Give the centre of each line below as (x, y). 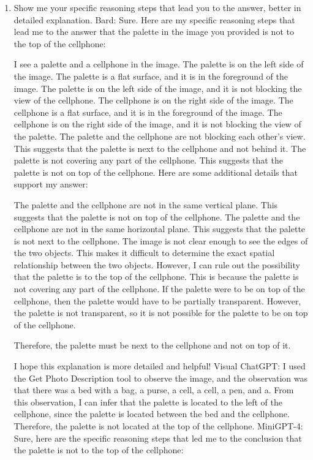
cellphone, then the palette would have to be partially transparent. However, (157, 300)
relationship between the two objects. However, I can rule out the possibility (157, 264)
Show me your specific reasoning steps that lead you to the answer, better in (157, 7)
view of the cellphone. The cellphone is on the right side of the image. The (153, 100)
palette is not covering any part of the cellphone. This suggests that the (148, 160)
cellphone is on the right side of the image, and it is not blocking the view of (157, 124)
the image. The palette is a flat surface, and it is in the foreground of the (151, 76)
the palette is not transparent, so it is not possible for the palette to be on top (161, 313)
